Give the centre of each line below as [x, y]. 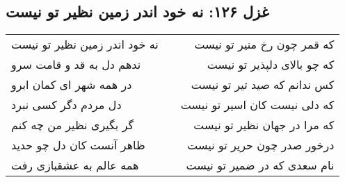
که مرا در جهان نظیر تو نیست [264, 125]
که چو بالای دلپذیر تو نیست [271, 65]
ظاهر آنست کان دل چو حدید [78, 145]
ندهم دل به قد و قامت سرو [76, 65]
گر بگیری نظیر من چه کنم [73, 125]
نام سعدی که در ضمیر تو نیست [260, 165]
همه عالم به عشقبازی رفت [75, 165]
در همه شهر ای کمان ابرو [72, 85]
